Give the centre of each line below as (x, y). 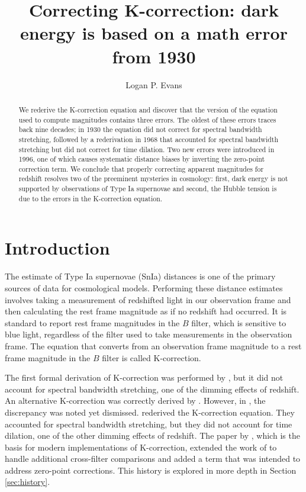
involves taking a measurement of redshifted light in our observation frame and (148, 299)
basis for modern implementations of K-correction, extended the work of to (141, 447)
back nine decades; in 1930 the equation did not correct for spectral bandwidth (140, 129)
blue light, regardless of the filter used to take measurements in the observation (149, 334)
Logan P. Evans (154, 84)
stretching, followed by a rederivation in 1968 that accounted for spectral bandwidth (149, 139)
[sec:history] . (28, 482)
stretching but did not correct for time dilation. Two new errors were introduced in (146, 149)
